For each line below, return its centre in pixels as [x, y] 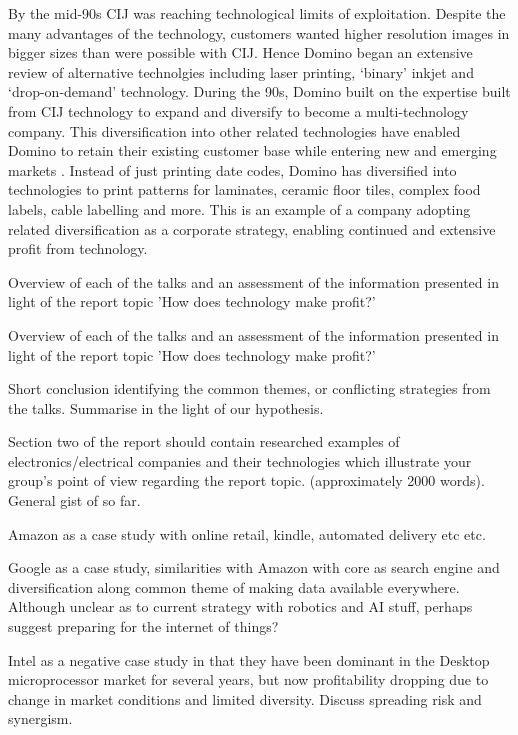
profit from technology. [78, 248]
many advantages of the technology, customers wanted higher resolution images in [259, 32]
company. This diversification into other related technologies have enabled [234, 130]
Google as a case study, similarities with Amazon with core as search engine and [254, 567]
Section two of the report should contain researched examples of [204, 441]
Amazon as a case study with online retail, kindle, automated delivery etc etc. [247, 533]
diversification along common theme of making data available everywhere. [234, 586]
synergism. [40, 718]
